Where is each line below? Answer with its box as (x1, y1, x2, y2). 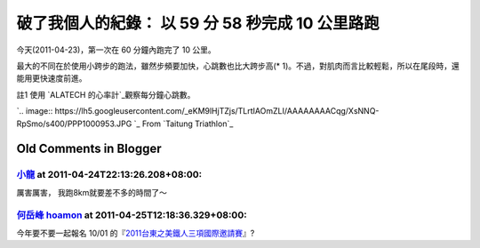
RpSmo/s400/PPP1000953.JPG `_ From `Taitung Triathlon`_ (16, 118, 234, 129)
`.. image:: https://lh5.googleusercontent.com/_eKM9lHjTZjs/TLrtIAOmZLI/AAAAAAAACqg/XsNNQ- (16, 106, 380, 116)
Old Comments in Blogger (16, 141, 162, 156)
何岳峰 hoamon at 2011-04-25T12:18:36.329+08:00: (16, 209, 248, 221)
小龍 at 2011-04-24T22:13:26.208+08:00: (16, 169, 203, 181)
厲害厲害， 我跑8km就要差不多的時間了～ (16, 187, 168, 197)
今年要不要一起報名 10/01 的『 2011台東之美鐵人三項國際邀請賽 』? (16, 228, 255, 238)
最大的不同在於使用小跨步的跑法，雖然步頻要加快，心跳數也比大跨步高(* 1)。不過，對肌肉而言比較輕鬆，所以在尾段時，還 (16, 60, 460, 71)
